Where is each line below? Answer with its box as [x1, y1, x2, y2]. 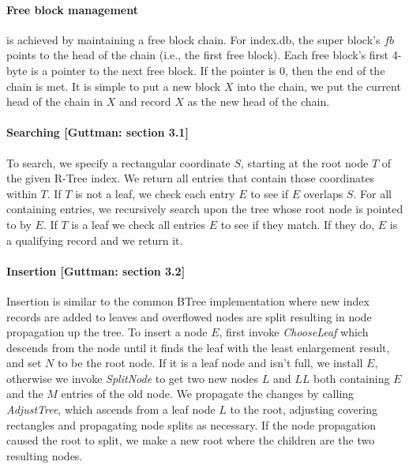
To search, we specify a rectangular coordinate [6, 154, 231, 171]
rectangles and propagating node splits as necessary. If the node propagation [6, 416, 377, 433]
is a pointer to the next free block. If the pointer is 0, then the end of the [31, 62, 385, 78]
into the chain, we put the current [237, 77, 401, 94]
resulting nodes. [6, 447, 83, 463]
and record [119, 93, 171, 110]
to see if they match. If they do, [220, 216, 375, 232]
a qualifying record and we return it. [6, 231, 183, 248]
